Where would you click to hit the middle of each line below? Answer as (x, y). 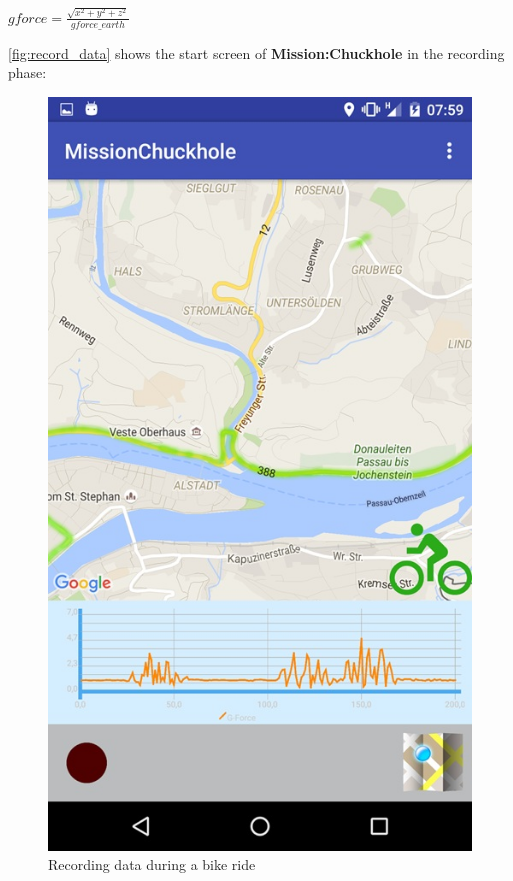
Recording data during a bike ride (152, 864)
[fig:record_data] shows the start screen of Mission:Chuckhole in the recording (256, 52)
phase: (27, 72)
